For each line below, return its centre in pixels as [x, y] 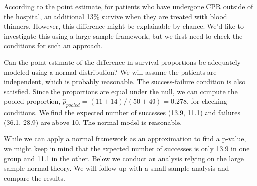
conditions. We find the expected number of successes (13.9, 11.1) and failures [122, 112]
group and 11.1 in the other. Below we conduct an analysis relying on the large [124, 158]
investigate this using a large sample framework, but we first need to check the [123, 35]
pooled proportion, [32, 101]
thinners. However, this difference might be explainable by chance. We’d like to [124, 26]
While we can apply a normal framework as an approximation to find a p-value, [125, 139]
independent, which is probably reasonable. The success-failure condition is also [125, 82]
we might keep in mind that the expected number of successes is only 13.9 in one [127, 148]
